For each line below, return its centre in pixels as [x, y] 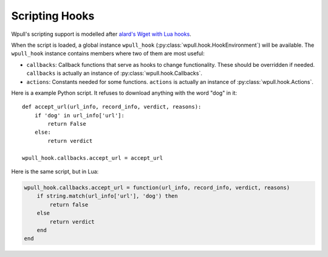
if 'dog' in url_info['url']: [79, 115]
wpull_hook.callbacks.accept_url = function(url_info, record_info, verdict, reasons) [157, 187]
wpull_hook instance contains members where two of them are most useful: [108, 53]
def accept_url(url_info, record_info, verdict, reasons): [112, 107]
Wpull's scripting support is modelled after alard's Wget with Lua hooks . [101, 34]
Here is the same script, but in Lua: [55, 172]
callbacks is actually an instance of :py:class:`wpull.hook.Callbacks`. [114, 74]
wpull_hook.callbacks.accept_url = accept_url [93, 158]
